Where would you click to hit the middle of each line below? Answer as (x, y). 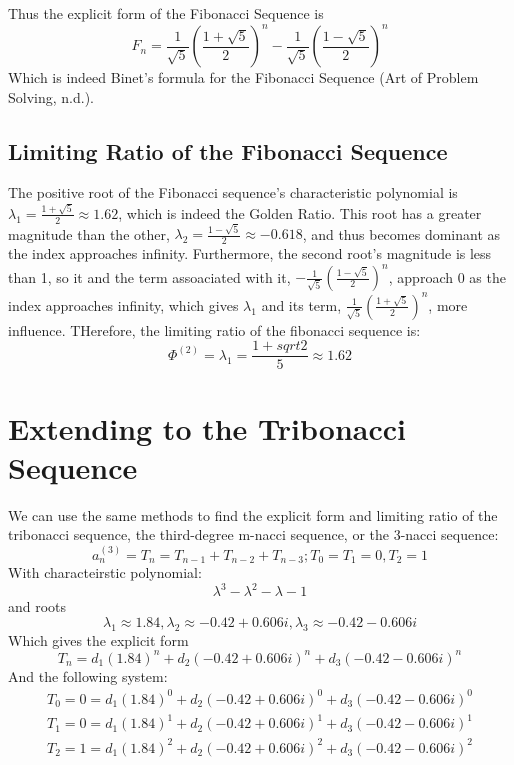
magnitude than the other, (89, 233)
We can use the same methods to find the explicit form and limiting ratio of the (253, 514)
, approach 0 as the (447, 276)
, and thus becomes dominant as (401, 233)
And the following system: (88, 675)
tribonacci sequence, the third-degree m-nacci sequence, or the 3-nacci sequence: (253, 534)
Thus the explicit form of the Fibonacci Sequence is (166, 13)
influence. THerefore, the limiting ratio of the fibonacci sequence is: (214, 329)
